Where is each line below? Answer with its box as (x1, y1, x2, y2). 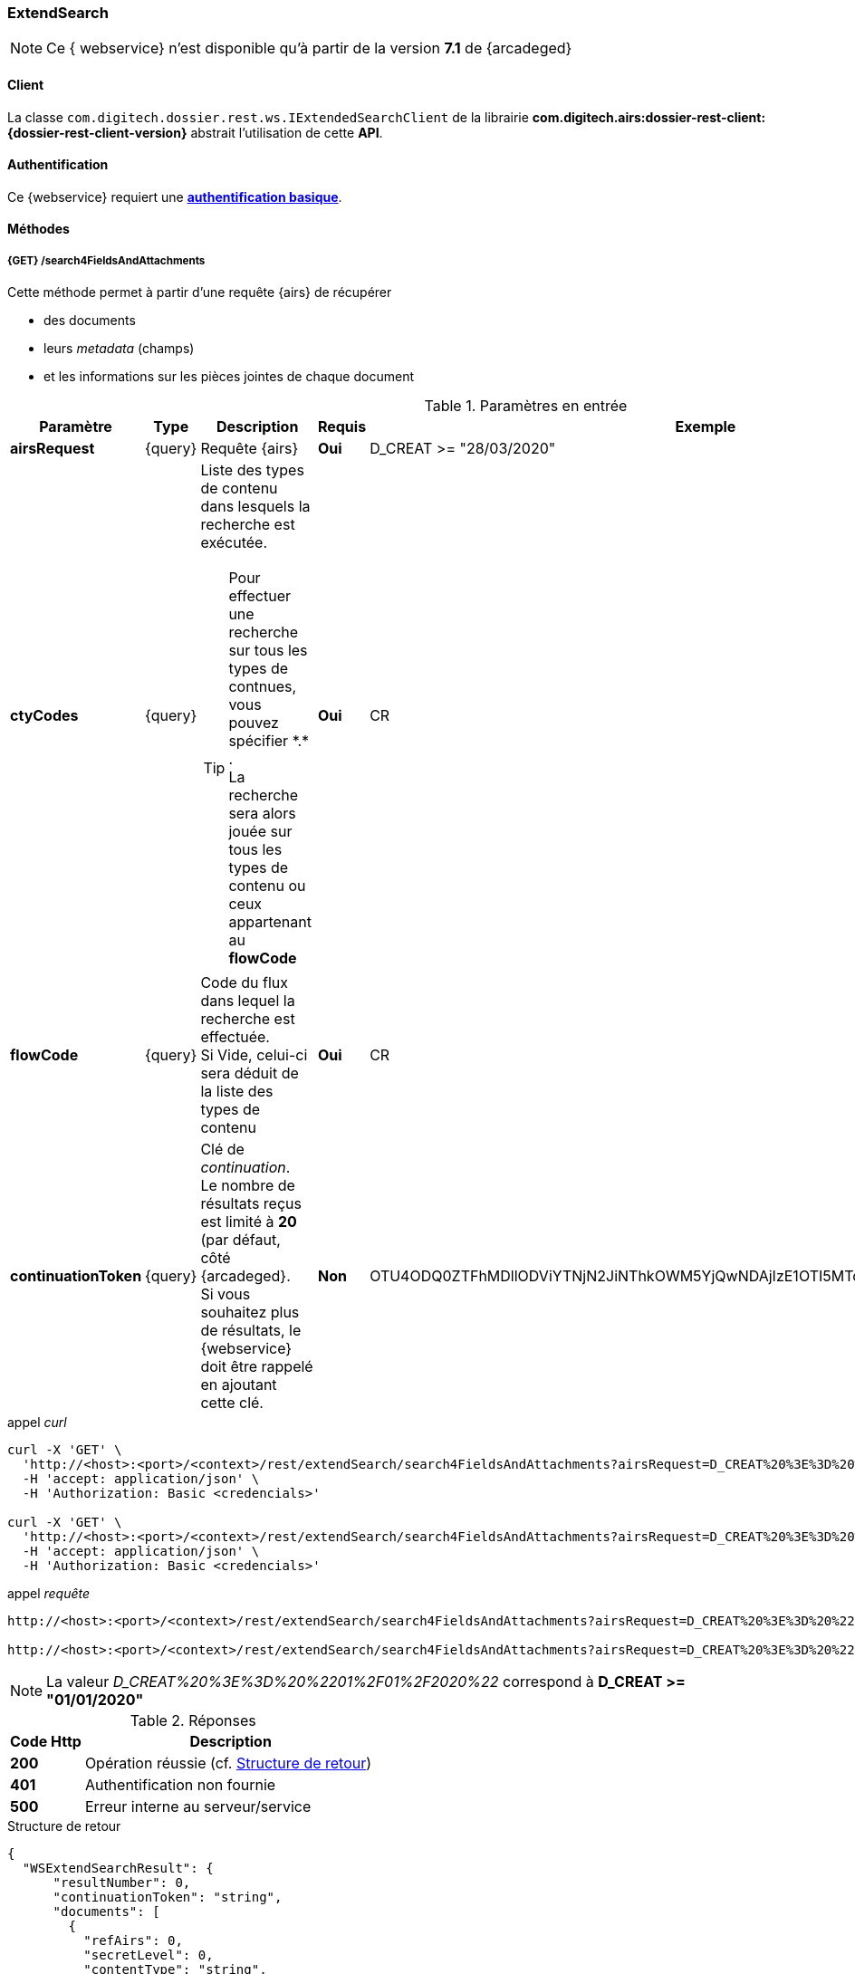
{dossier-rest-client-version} (7, 124, 187, 140)
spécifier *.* (228, 732, 310, 751)
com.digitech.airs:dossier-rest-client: (532, 109, 766, 125)
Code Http (10, 1732, 82, 1751)
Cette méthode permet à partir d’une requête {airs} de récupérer (7, 284, 392, 301)
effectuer (228, 587, 291, 606)
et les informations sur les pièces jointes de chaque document (43, 369, 414, 385)
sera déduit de (200, 1064, 299, 1083)
